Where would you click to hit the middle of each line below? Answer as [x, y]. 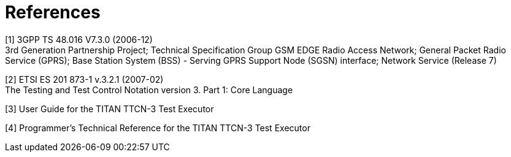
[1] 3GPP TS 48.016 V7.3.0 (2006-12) [79, 39]
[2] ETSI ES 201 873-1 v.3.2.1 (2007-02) [84, 79]
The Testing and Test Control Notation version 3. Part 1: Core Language [149, 90]
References [53, 12]
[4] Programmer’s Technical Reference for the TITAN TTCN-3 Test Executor [158, 128]
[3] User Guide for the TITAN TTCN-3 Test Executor [110, 109]
